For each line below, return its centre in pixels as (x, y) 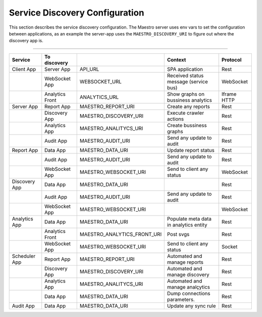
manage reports (185, 262)
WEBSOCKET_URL (101, 82)
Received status (185, 75)
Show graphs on (186, 94)
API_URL (90, 69)
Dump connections (189, 293)
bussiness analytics (189, 100)
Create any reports (188, 106)
